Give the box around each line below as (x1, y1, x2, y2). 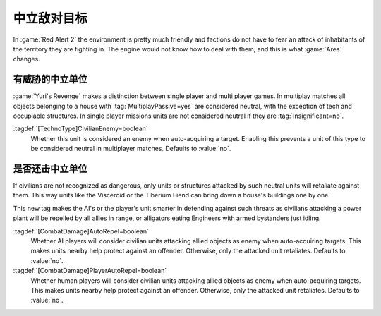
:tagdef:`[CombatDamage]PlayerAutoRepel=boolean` (13, 267, 167, 275)
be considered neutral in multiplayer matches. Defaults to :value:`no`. (30, 145, 231, 153)
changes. (13, 55, 40, 63)
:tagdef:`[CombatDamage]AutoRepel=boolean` (13, 226, 150, 236)
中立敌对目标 (13, 11, 88, 26)
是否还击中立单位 (13, 163, 87, 174)
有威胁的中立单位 (13, 73, 87, 85)
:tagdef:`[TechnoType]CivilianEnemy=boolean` (13, 124, 148, 133)
